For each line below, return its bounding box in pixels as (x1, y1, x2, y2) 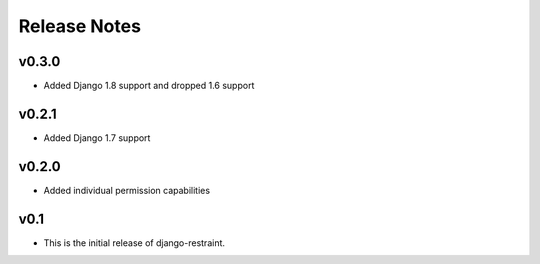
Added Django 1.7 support (43, 131, 151, 144)
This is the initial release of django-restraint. (43, 236, 225, 249)
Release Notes (18, 15, 142, 37)
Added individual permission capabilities (43, 184, 210, 196)
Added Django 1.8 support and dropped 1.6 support (43, 80, 255, 92)
